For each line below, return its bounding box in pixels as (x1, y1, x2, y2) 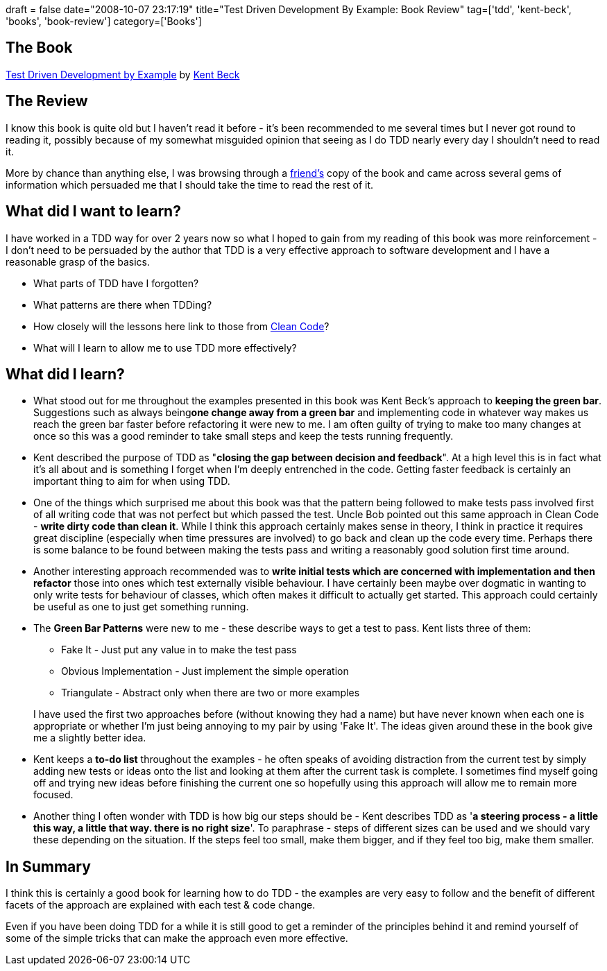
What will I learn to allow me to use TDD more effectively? (33, 341, 297, 354)
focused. (33, 789, 74, 801)
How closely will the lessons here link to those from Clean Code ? (33, 320, 330, 332)
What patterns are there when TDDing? (33, 298, 212, 311)
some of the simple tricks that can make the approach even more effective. (6, 932, 348, 945)
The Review (6, 92, 88, 110)
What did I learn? (6, 365, 125, 383)
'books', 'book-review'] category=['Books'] (6, 15, 202, 27)
